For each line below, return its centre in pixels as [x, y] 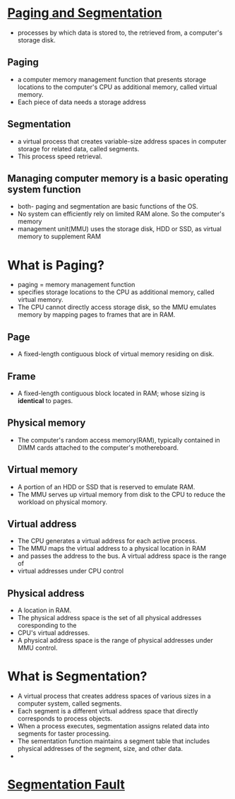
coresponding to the [47, 625]
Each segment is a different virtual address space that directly [108, 711]
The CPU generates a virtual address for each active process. [107, 541]
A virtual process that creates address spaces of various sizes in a [114, 696]
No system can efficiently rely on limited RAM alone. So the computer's [121, 214]
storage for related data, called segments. [78, 148]
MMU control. [37, 648]
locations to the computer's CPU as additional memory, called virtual [117, 87]
